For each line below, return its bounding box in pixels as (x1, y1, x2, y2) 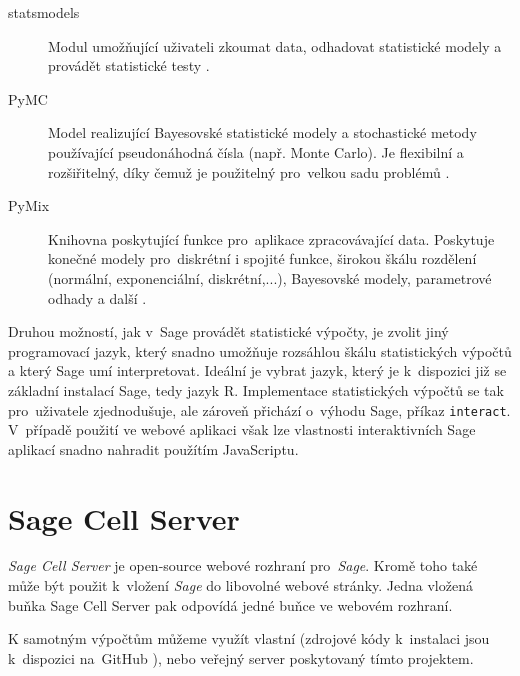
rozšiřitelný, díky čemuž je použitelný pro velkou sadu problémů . (48, 161, 450, 182)
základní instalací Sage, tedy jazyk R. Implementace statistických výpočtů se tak (8, 379, 504, 400)
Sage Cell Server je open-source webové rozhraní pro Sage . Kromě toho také (8, 555, 478, 576)
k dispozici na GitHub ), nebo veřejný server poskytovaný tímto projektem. (8, 647, 474, 668)
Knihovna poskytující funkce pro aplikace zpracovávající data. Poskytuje (48, 228, 495, 249)
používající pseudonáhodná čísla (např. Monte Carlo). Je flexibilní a (48, 141, 464, 162)
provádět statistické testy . (48, 55, 210, 76)
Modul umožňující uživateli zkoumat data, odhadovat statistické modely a (48, 35, 502, 56)
